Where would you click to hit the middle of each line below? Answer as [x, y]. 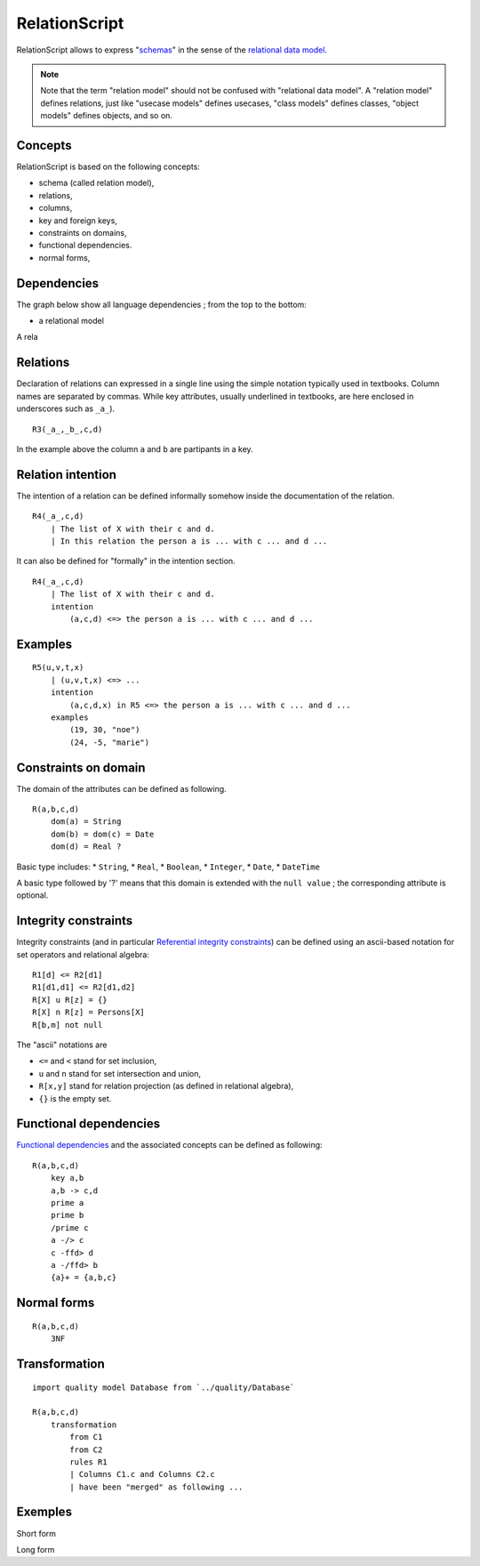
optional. [32, 895]
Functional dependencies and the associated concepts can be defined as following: [170, 1145]
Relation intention [67, 475]
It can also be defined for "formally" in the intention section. [126, 561]
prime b [67, 1215]
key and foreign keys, [78, 220]
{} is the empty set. [75, 1098]
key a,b [67, 1178]
